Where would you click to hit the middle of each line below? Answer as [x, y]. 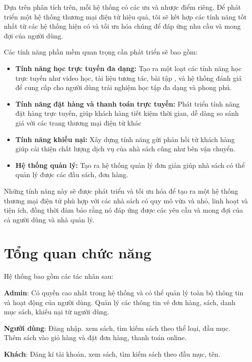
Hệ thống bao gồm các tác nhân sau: [59, 276]
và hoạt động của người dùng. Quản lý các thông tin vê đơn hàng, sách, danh [120, 302]
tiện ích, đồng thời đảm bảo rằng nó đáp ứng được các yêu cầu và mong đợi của [124, 210]
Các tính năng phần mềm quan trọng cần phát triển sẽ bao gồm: [101, 52]
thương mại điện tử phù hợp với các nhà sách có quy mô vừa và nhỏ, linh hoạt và [126, 200]
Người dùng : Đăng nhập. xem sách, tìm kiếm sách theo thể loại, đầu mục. [117, 328]
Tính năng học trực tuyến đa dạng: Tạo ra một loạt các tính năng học [128, 68]
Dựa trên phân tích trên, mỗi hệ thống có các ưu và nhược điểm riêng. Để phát [123, 7]
